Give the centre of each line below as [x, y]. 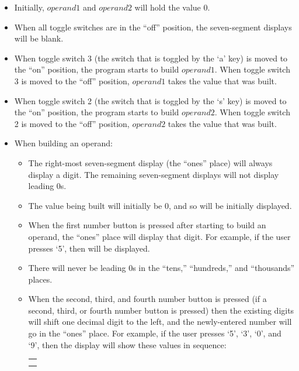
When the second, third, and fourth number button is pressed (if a [147, 299]
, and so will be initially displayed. [230, 205]
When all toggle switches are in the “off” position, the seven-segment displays [153, 27]
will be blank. [39, 38]
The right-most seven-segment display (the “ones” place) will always [150, 162]
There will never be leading [77, 268]
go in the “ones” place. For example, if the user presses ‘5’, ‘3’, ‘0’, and [155, 333]
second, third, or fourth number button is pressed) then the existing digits [161, 310]
